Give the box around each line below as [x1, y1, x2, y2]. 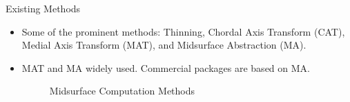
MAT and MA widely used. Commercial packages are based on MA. [21, 60, 310, 75]
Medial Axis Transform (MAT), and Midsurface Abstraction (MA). [21, 38, 307, 52]
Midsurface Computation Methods [49, 84, 195, 98]
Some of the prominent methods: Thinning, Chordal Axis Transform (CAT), [21, 24, 345, 38]
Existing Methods [6, 1, 81, 15]
